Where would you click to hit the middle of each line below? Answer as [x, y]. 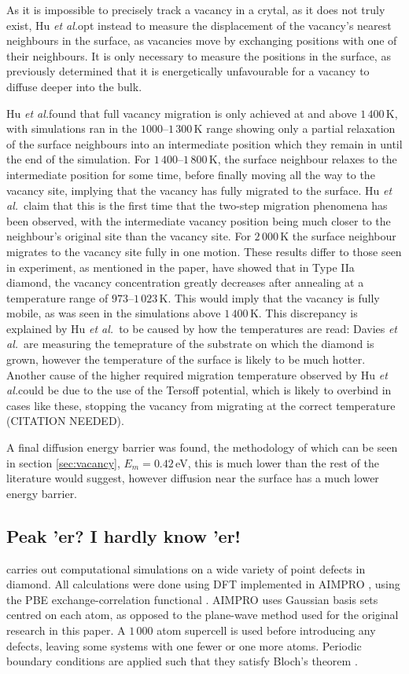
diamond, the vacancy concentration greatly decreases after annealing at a [185, 282]
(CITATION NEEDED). [65, 421]
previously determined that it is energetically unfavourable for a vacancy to [188, 71]
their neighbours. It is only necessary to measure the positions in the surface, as [199, 55]
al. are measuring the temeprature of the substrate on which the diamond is [190, 344]
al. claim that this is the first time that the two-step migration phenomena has [197, 205]
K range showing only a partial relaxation [295, 128]
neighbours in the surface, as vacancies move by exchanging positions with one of [202, 40]
